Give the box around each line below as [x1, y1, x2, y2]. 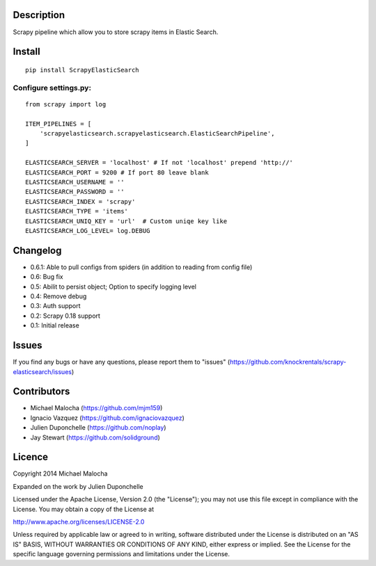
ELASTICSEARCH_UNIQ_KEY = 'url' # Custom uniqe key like [25, 217, 228, 225]
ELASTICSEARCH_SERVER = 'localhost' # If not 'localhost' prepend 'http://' [25, 159, 294, 167]
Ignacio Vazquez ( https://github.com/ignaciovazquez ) [30, 414, 185, 422]
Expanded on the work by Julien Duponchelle [13, 482, 143, 490]
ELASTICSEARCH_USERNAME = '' [25, 178, 125, 186]
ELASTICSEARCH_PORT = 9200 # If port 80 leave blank [25, 168, 209, 177]
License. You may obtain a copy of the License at [13, 505, 155, 513]
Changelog [13, 244, 62, 257]
